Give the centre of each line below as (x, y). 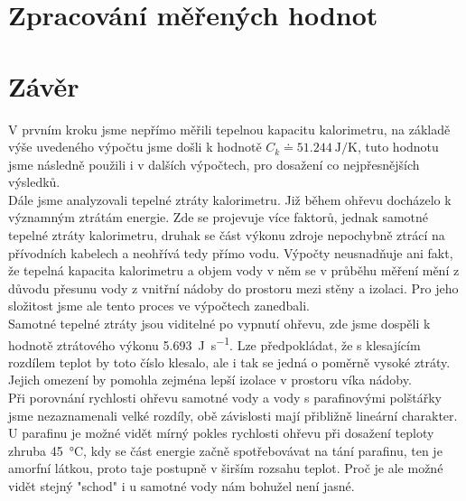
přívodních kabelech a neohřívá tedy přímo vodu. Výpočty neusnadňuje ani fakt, (231, 252)
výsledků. (34, 182)
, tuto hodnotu (398, 147)
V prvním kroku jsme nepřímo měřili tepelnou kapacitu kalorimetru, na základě (229, 129)
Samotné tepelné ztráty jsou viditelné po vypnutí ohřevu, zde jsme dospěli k (219, 324)
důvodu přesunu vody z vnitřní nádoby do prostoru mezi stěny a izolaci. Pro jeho (233, 288)
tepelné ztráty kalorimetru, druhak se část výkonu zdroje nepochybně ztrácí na (227, 235)
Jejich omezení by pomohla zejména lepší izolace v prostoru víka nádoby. (210, 380)
